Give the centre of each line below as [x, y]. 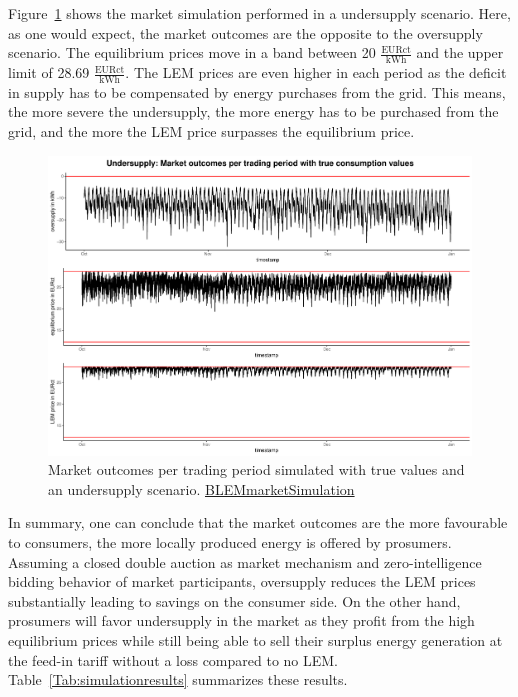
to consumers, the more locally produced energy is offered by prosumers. [230, 542]
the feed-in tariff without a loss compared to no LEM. [173, 659]
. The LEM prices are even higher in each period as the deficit [316, 72]
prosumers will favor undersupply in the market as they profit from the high [241, 620]
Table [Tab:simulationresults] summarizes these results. [178, 679]
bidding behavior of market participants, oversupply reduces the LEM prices [242, 581]
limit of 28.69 [49, 72]
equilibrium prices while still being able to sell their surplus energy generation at [255, 640]
